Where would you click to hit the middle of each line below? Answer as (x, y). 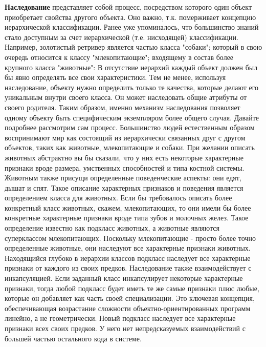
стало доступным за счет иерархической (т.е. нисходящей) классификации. (121, 37)
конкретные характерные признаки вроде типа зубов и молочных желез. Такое (127, 218)
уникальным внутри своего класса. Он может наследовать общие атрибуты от (126, 97)
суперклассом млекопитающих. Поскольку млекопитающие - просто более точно (130, 238)
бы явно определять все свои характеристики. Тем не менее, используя (115, 77)
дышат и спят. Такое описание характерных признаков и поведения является (124, 187)
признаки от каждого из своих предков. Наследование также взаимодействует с (128, 268)
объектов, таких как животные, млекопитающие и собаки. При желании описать (130, 147)
